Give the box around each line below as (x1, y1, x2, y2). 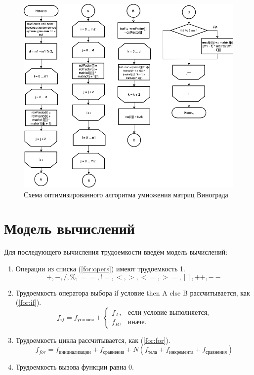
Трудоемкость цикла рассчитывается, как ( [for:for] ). (15, 335, 170, 345)
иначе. (127, 319, 147, 326)
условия (77, 317, 94, 323)
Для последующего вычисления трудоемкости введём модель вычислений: (4, 247, 228, 257)
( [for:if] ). (15, 297, 42, 307)
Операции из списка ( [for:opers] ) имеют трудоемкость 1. (15, 263, 185, 274)
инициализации (59, 349, 91, 355)
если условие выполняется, (127, 309, 209, 316)
